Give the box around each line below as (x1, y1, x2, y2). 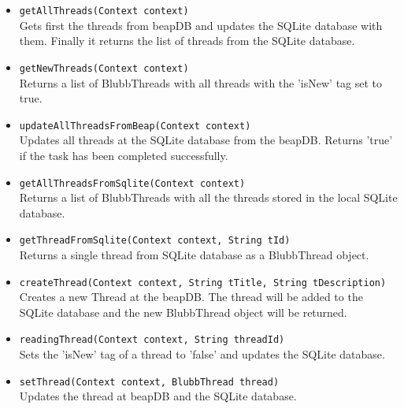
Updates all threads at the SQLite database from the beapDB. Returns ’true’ (19, 132, 393, 148)
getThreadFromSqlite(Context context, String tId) (19, 235, 291, 247)
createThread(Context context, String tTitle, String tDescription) (19, 277, 387, 288)
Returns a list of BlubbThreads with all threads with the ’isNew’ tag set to (19, 74, 383, 91)
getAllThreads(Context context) (19, 6, 189, 17)
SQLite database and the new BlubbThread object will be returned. (19, 303, 347, 320)
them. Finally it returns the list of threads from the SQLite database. (19, 32, 355, 49)
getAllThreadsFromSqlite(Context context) (19, 177, 246, 189)
